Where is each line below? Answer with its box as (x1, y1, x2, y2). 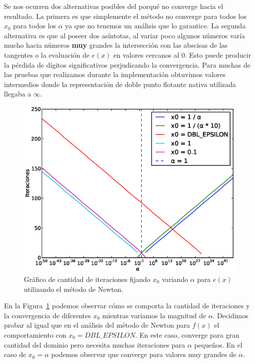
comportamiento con (4, 329, 67, 340)
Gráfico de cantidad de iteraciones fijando (24, 274, 151, 284)
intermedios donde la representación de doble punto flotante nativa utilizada (4, 79, 236, 89)
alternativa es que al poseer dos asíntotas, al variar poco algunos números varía (4, 30, 245, 40)
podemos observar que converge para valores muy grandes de (51, 349, 237, 360)
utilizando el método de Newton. (24, 283, 123, 294)
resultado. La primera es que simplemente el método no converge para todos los (4, 10, 247, 21)
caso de (4, 349, 26, 360)
